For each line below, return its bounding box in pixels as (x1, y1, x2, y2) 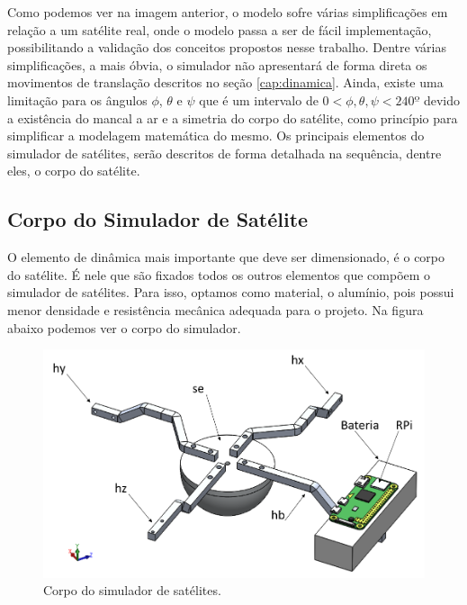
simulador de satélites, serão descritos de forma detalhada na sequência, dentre (7, 143, 442, 162)
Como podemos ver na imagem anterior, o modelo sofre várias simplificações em (7, 3, 448, 21)
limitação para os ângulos (7, 90, 148, 109)
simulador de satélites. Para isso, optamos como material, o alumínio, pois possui (7, 283, 454, 302)
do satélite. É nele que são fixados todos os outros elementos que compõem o (7, 265, 431, 284)
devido (423, 90, 461, 109)
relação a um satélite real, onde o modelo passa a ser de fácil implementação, (7, 20, 432, 39)
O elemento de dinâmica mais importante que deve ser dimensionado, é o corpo (7, 248, 445, 266)
